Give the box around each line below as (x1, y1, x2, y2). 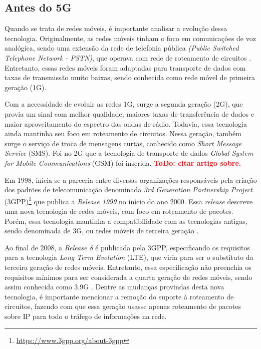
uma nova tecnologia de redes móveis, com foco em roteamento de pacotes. (5, 205, 233, 216)
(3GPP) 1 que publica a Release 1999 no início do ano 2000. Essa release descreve (5, 194, 253, 206)
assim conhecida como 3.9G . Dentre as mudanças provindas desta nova (5, 281, 224, 292)
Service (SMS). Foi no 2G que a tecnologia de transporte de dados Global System (5, 148, 253, 158)
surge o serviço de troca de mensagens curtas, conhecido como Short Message (5, 138, 241, 148)
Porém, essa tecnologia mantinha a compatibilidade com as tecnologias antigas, (5, 215, 247, 226)
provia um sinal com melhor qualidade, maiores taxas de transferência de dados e (5, 108, 254, 119)
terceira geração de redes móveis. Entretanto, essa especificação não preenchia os (5, 261, 251, 272)
